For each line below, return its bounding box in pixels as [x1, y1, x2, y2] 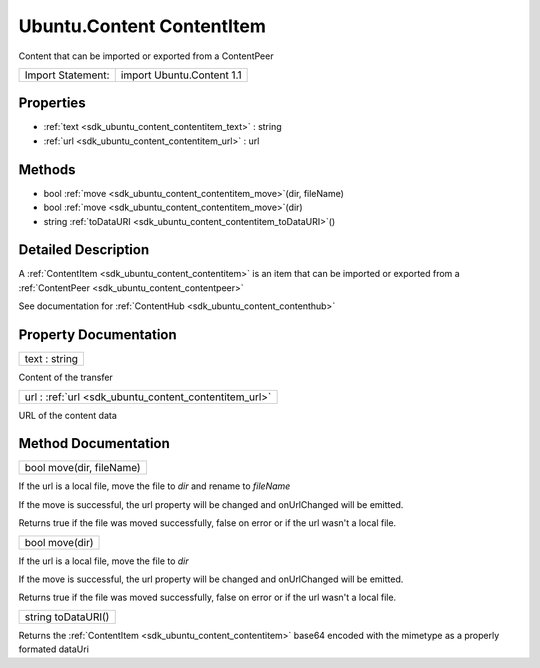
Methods [18, 161, 76, 178]
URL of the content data [18, 409, 117, 421]
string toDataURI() [24, 610, 110, 624]
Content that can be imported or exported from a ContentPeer [18, 50, 274, 62]
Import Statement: [24, 68, 110, 82]
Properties [18, 95, 86, 112]
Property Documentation [18, 326, 177, 344]
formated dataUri [18, 643, 90, 655]
